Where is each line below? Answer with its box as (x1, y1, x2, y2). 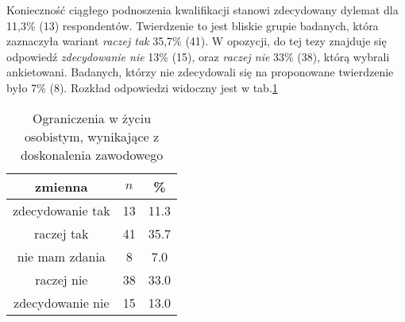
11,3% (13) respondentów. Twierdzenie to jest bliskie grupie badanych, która (6, 17, 379, 33)
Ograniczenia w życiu (33, 108, 152, 127)
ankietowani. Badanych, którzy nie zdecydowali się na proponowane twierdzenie (6, 64, 394, 80)
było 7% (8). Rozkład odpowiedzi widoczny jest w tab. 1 (6, 79, 278, 95)
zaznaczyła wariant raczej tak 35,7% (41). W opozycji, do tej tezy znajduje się (6, 33, 387, 49)
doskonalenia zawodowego (20, 145, 164, 164)
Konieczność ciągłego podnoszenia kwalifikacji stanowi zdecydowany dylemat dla (6, 2, 399, 17)
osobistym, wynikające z (25, 126, 160, 145)
